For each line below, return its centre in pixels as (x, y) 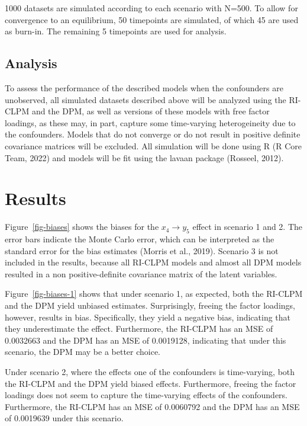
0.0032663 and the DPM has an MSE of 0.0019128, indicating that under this (146, 340)
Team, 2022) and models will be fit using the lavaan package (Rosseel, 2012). (144, 157)
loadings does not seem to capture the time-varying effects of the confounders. (146, 395)
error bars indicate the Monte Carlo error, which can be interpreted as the (140, 239)
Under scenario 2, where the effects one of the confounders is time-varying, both (150, 371)
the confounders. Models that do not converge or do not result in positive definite (153, 134)
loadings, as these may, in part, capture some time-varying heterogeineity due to (150, 122)
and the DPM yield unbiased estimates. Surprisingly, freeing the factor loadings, (150, 305)
